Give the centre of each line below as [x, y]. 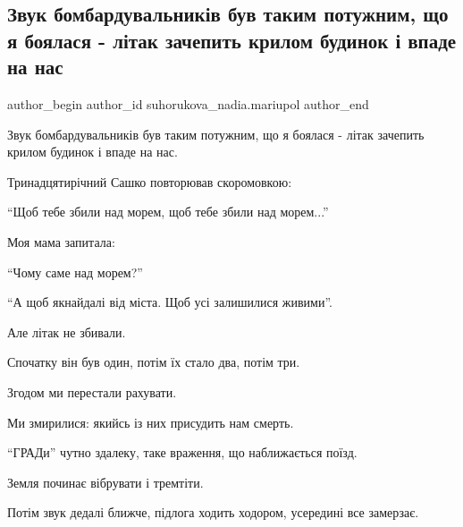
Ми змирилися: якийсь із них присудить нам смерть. [151, 422]
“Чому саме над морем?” [75, 272]
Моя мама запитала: [61, 241]
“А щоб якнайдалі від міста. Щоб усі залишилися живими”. [170, 302]
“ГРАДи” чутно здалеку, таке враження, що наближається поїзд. [182, 452]
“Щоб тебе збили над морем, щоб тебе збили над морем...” [168, 212]
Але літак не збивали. [67, 331]
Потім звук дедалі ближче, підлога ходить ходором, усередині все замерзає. [213, 512]
